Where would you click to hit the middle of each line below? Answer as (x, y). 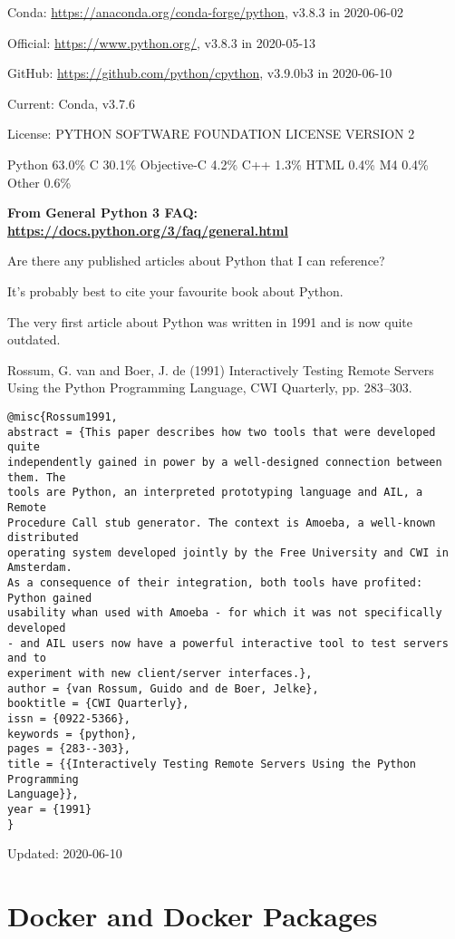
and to (27, 658)
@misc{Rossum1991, (63, 416)
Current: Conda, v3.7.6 (71, 103)
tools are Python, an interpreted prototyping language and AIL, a (215, 493)
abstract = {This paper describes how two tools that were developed (222, 432)
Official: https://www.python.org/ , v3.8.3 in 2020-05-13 (162, 42)
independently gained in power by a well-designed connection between (225, 462)
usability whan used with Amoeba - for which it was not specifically (225, 613)
